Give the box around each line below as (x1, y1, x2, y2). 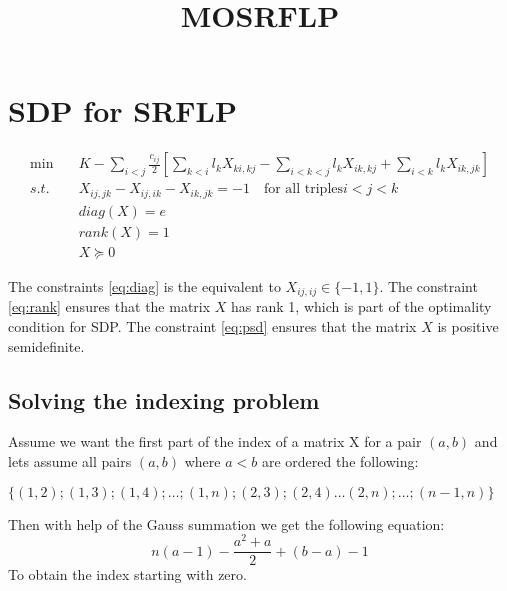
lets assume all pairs (8, 450, 132, 471)
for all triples (263, 182, 344, 197)
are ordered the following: (261, 450, 419, 471)
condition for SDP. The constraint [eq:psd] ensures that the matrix (8, 315, 417, 336)
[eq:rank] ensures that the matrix (8, 296, 211, 317)
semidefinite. (8, 335, 85, 356)
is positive (437, 315, 499, 336)
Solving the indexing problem (8, 384, 320, 415)
